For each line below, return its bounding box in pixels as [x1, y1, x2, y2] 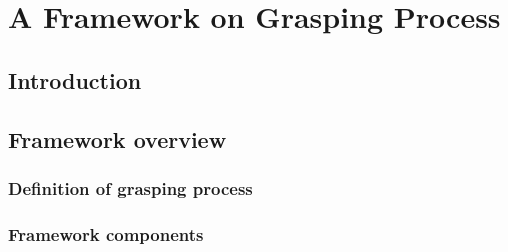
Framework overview [8, 123, 227, 154]
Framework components [8, 221, 204, 246]
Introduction [8, 64, 142, 95]
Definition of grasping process [8, 175, 253, 200]
